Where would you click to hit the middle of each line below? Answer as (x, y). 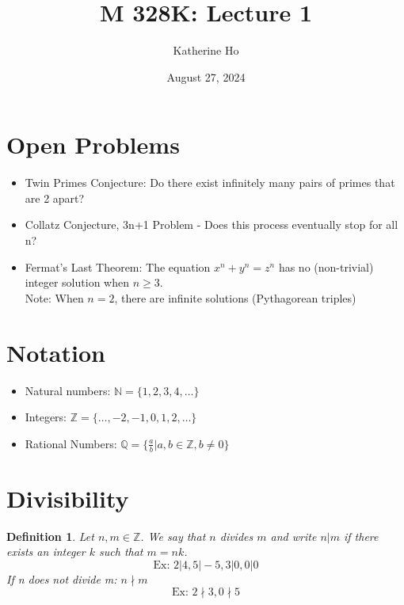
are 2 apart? (55, 198)
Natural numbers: (68, 390)
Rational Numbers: (71, 443)
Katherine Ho (206, 50)
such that (121, 552)
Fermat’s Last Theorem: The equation (118, 266)
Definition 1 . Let (50, 536)
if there (361, 536)
